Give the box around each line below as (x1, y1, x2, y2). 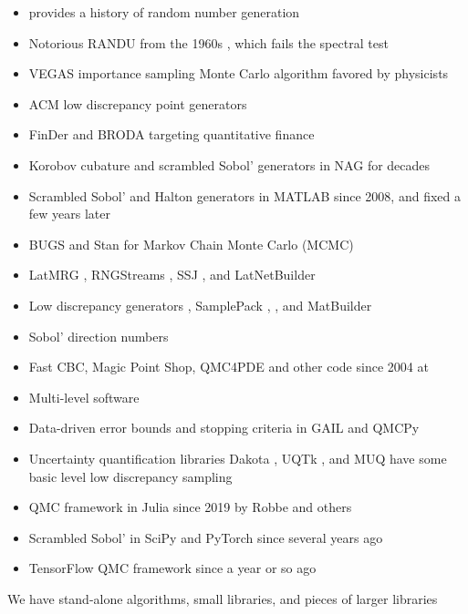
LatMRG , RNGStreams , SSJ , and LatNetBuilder (28, 265, 316, 284)
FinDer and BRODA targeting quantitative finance (28, 125, 315, 144)
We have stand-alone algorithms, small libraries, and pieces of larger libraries (7, 588, 438, 608)
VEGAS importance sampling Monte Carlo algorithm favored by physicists (28, 64, 449, 83)
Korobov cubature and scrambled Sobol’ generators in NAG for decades (28, 155, 431, 174)
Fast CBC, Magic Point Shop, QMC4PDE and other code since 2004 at (28, 357, 429, 376)
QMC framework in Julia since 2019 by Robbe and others (28, 497, 352, 517)
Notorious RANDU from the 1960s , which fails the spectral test (28, 33, 389, 52)
